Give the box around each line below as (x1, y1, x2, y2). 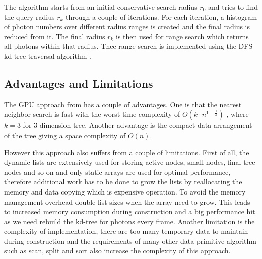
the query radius (4, 11, 55, 22)
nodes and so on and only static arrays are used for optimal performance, (4, 166, 231, 177)
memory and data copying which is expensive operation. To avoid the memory (4, 186, 246, 197)
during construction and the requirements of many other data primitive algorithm (4, 235, 256, 246)
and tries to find (208, 2, 258, 12)
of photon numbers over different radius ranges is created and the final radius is (4, 21, 250, 32)
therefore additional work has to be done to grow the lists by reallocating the (4, 176, 242, 187)
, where (226, 109, 249, 119)
